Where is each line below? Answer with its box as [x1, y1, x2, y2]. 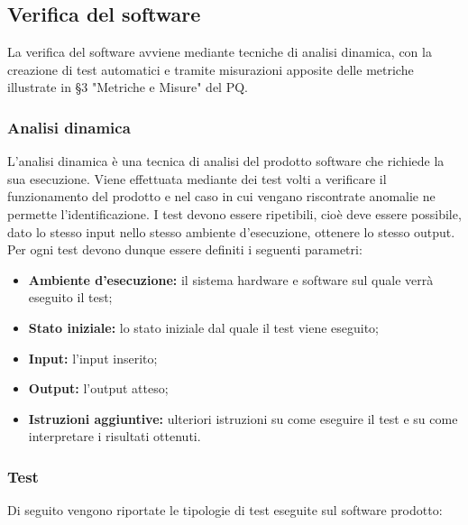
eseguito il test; [28, 288, 113, 307]
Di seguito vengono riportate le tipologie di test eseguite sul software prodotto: [7, 501, 443, 520]
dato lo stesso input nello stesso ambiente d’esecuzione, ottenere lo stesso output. [7, 222, 455, 241]
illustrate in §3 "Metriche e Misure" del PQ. [7, 78, 248, 97]
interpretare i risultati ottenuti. [28, 427, 201, 446]
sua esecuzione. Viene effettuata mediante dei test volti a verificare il [7, 169, 387, 188]
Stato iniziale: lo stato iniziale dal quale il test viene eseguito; [28, 318, 380, 336]
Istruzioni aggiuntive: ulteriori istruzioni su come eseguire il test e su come [28, 409, 458, 428]
